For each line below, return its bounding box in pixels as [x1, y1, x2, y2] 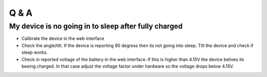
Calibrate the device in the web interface [21, 36, 105, 41]
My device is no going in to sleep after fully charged [9, 22, 183, 31]
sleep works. [21, 49, 48, 55]
